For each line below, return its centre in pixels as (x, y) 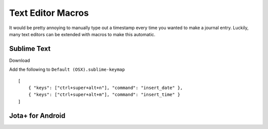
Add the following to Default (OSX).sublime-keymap (67, 70)
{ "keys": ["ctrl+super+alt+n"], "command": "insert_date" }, (105, 88)
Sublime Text (30, 49)
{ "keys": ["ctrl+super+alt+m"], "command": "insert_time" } (104, 95)
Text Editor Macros (49, 13)
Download (20, 60)
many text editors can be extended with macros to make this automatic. (82, 34)
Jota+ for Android (37, 115)
